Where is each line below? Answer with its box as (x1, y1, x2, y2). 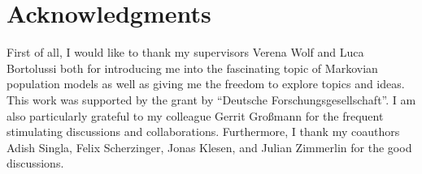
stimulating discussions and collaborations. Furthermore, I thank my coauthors (7, 123, 400, 140)
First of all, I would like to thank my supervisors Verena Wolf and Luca (7, 44, 364, 61)
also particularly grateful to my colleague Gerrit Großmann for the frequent (7, 107, 384, 124)
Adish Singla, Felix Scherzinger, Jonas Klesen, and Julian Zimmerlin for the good (7, 138, 412, 155)
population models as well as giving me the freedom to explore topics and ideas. (7, 75, 405, 92)
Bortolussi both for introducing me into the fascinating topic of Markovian (7, 59, 378, 76)
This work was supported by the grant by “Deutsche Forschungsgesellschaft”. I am (7, 91, 416, 108)
